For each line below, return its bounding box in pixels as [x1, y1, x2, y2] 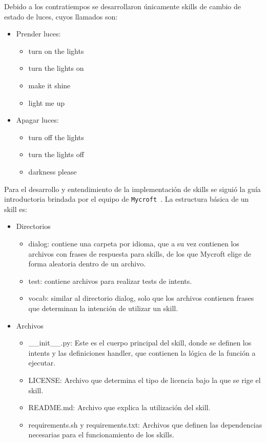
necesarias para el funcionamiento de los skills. [28, 429, 174, 440]
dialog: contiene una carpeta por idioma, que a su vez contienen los [28, 238, 239, 248]
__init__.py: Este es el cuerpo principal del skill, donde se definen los [28, 337, 252, 348]
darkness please [28, 166, 77, 177]
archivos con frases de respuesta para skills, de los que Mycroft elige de [28, 248, 251, 259]
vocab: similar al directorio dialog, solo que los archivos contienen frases [28, 293, 254, 303]
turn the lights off [28, 149, 84, 160]
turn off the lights [28, 131, 84, 142]
